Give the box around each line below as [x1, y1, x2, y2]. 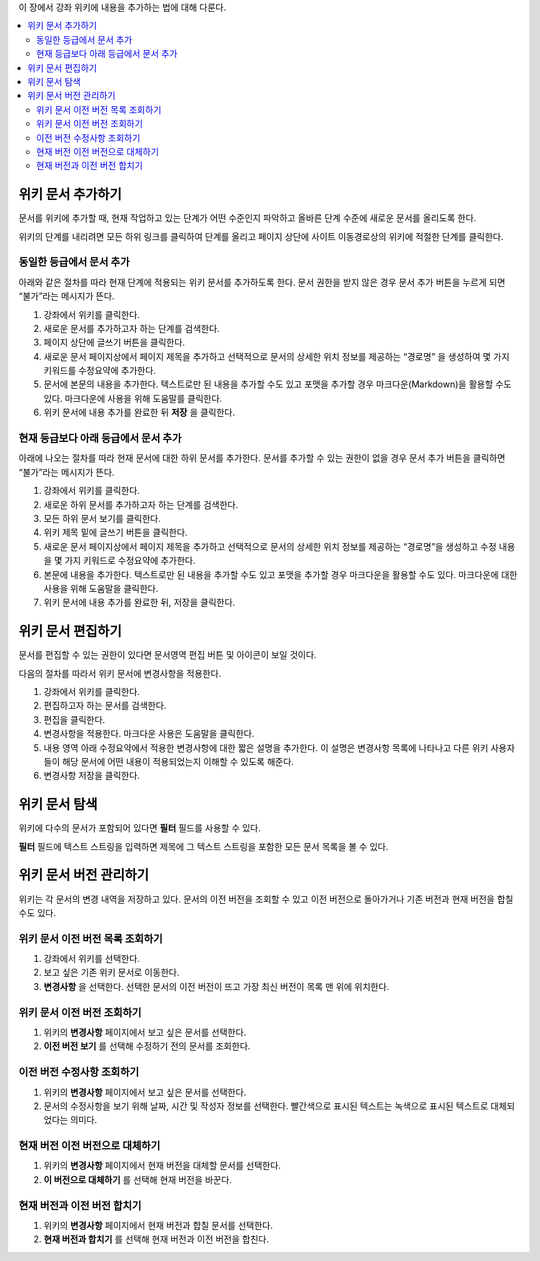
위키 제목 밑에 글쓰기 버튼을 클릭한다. [43, 526, 188, 539]
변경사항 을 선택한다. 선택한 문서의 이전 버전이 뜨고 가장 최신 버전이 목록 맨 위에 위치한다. [43, 980, 390, 992]
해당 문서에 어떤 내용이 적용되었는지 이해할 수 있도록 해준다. [61, 755, 295, 767]
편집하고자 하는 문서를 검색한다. [43, 700, 167, 712]
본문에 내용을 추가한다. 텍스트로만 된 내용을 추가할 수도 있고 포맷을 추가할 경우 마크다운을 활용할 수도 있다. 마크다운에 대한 [43, 568, 518, 580]
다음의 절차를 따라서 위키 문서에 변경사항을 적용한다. [18, 667, 222, 679]
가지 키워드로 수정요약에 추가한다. [64, 555, 196, 567]
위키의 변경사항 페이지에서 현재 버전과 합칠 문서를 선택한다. [43, 1219, 274, 1231]
